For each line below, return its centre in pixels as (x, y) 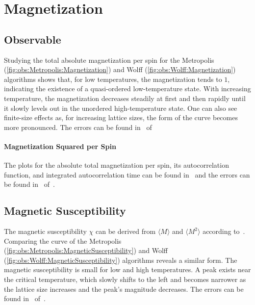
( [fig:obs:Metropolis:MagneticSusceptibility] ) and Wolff (86, 250)
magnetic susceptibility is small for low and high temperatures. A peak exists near (127, 269)
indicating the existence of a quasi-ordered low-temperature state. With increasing (127, 89)
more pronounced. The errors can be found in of (78, 127)
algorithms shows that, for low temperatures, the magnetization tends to (113, 79)
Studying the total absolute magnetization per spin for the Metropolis (109, 60)
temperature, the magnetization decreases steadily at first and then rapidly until (125, 98)
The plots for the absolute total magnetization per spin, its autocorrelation (116, 165)
